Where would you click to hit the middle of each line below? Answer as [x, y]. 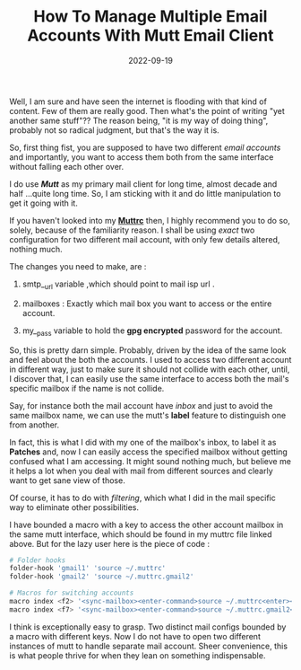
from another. [34, 425]
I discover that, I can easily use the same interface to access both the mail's [149, 378]
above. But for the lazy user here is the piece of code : [110, 543]
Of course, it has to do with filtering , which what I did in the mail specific [142, 498]
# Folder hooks [38, 560]
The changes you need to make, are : [78, 266]
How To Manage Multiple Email [150, 17]
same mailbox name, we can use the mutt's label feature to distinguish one [148, 415]
